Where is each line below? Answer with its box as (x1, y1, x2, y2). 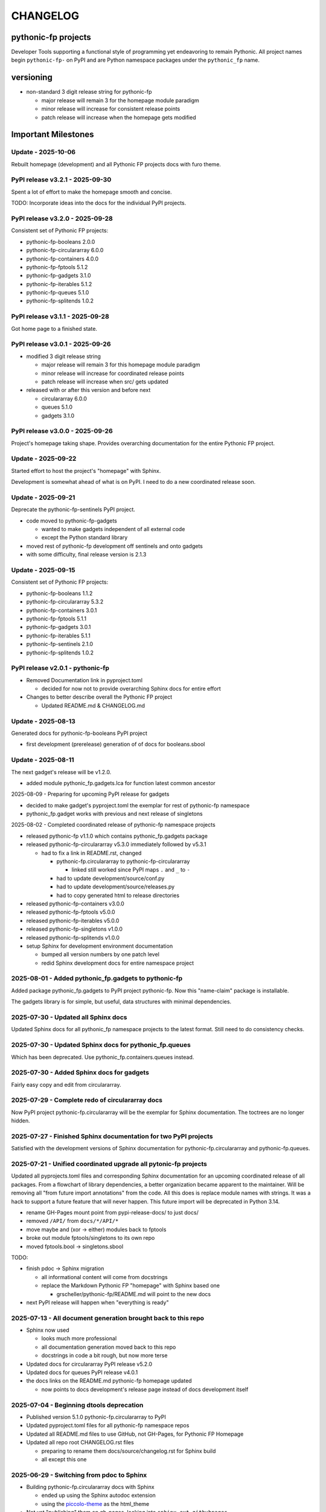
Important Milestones (11, 129, 94, 140)
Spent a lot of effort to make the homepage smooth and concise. (11, 188, 172, 195)
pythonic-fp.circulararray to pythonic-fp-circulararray (56, 858, 190, 865)
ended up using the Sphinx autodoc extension (41, 1491, 156, 1499)
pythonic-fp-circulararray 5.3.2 (26, 598, 104, 605)
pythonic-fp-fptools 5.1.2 (26, 263, 88, 270)
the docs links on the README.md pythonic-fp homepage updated (26, 1377, 193, 1384)
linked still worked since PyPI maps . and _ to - (71, 866, 190, 873)
